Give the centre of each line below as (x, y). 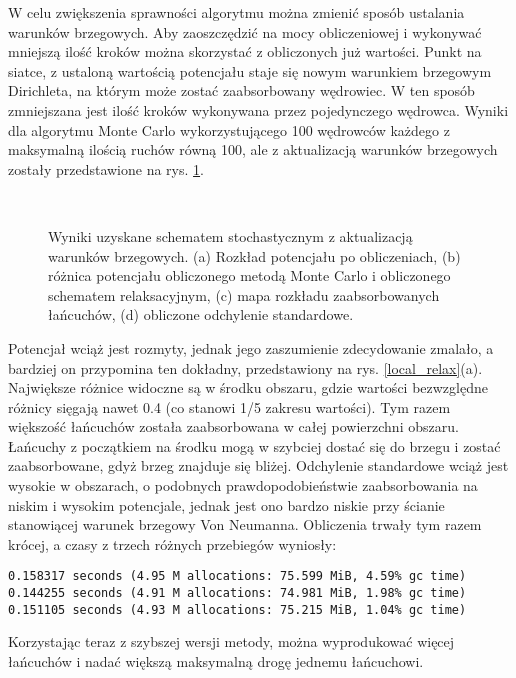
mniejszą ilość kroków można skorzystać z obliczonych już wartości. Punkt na (245, 51)
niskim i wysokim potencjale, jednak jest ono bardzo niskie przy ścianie (226, 504)
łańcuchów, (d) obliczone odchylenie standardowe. (201, 314)
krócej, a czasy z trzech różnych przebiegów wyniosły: (172, 543)
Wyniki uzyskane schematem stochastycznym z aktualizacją (230, 235)
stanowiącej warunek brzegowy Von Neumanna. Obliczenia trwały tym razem (245, 524)
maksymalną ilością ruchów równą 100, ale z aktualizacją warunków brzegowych (253, 149)
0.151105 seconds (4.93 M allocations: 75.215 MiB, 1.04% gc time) (237, 609)
